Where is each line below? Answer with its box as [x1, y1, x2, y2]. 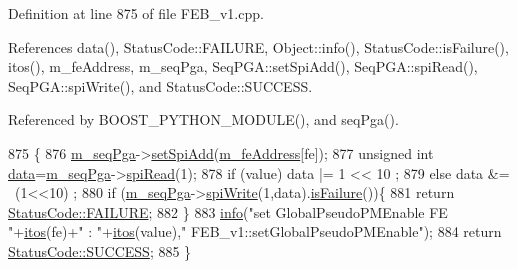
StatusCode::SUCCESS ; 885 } [8, 240, 192, 261]
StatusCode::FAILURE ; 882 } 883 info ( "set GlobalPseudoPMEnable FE [8, 201, 448, 222]
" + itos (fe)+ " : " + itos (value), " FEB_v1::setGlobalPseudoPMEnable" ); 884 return [8, 221, 502, 242]
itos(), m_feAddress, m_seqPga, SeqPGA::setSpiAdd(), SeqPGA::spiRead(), [8, 56, 478, 77]
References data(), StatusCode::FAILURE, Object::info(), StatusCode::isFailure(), [8, 36, 509, 57]
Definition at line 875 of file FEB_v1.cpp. [8, 3, 264, 23]
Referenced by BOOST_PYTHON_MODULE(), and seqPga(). [8, 109, 399, 130]
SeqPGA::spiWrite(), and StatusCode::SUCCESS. [8, 75, 313, 96]
